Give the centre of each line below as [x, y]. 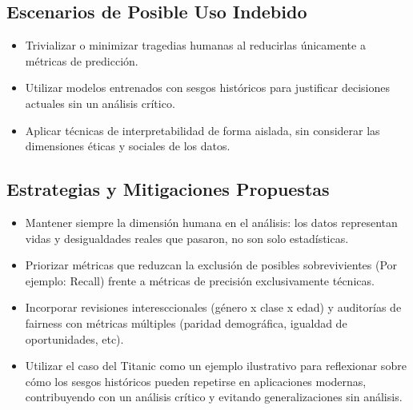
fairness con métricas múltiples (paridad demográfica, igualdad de [186, 322]
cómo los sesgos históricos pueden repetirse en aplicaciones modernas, [196, 381]
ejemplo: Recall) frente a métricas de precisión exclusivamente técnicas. [200, 280]
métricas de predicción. [82, 60]
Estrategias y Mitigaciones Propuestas [168, 189]
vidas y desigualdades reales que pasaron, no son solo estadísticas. [187, 238]
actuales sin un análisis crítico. [100, 103]
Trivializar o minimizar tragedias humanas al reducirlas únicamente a [195, 45]
